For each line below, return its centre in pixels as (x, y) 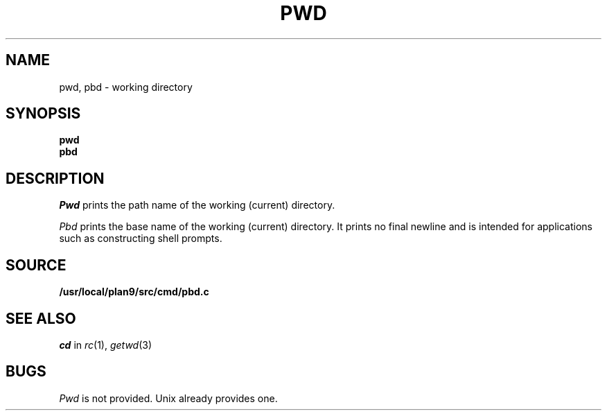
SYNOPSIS (43, 114)
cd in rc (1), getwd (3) (106, 345)
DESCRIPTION (55, 178)
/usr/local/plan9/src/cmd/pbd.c (134, 292)
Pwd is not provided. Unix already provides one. (168, 398)
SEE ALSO (41, 318)
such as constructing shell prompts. (141, 239)
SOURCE (36, 265)
